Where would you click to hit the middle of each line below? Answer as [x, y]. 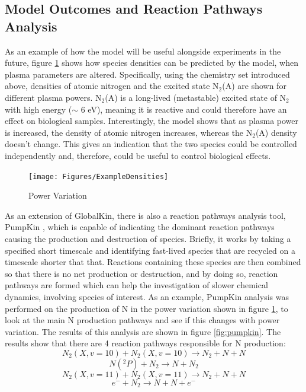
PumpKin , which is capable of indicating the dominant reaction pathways [140, 227]
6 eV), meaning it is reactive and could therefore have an [184, 109]
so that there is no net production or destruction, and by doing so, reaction [141, 273]
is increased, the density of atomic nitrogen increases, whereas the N [129, 132]
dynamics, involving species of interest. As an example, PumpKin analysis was [147, 296]
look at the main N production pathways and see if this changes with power [142, 320]
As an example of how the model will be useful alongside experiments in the [143, 51]
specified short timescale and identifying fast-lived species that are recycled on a [150, 250]
